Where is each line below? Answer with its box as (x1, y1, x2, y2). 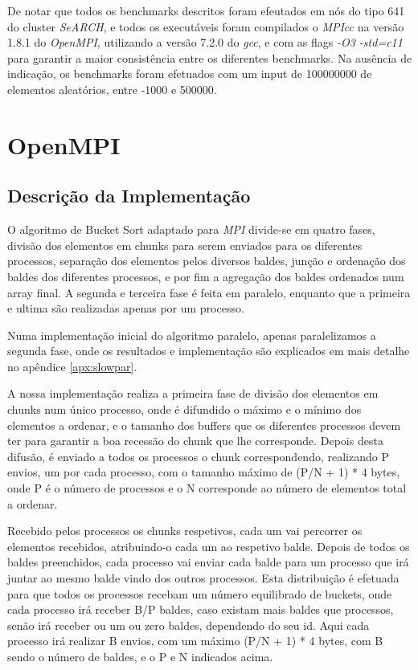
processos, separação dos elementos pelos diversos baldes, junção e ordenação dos (7, 252, 406, 269)
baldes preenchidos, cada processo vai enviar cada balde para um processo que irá (7, 554, 409, 570)
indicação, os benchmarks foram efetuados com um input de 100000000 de (7, 65, 372, 82)
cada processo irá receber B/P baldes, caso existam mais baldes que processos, (7, 601, 394, 618)
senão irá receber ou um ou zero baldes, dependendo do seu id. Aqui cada (7, 616, 370, 633)
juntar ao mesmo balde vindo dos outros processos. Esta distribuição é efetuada (7, 570, 400, 586)
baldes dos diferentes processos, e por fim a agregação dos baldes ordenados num (7, 268, 404, 284)
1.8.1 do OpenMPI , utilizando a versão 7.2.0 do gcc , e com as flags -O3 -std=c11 (7, 34, 403, 51)
